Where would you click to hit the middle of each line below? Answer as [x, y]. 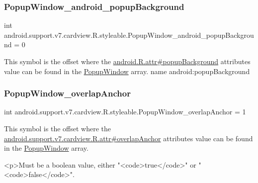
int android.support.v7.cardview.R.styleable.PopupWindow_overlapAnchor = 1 [125, 112]
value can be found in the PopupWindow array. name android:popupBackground [127, 71]
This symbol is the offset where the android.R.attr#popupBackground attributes [127, 61]
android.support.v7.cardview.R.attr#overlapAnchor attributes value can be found [129, 138]
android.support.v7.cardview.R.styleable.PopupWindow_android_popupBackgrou [129, 35]
